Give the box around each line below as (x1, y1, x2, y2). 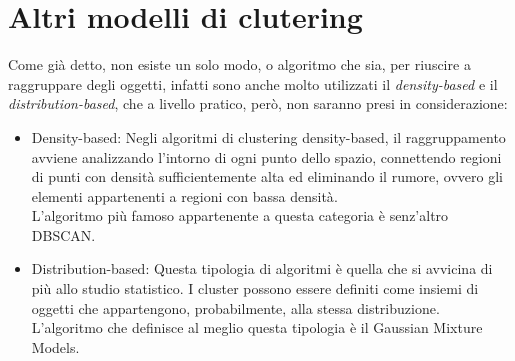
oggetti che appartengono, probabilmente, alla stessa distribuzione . (31, 297, 440, 318)
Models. (31, 336, 80, 357)
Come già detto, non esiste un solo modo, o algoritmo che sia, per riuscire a (8, 54, 471, 75)
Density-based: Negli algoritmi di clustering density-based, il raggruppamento (31, 126, 506, 147)
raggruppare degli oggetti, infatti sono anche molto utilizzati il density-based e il (8, 73, 498, 94)
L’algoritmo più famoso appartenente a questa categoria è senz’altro (31, 205, 449, 226)
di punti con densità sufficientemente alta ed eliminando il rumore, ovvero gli (31, 166, 504, 187)
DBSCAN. (31, 224, 96, 245)
